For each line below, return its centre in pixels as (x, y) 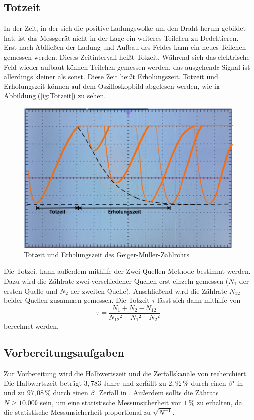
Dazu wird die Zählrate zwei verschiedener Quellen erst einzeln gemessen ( (116, 280)
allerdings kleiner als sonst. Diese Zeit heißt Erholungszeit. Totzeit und (111, 76)
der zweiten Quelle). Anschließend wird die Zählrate (149, 290)
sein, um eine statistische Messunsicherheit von (111, 402)
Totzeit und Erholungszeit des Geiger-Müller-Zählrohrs (107, 254)
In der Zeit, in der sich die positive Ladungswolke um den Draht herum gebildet (125, 28)
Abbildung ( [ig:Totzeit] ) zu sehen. (55, 96)
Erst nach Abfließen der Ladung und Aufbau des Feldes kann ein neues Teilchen (125, 47)
